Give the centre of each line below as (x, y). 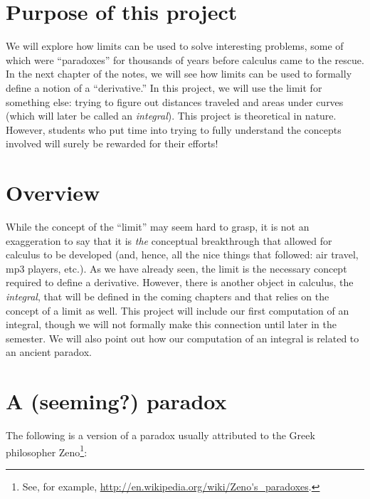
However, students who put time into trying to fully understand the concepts (174, 129)
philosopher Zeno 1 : (47, 451)
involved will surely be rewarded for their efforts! (112, 143)
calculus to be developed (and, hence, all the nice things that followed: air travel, (182, 254)
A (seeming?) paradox (116, 401)
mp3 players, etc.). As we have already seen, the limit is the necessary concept (176, 268)
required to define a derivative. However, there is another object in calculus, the (180, 282)
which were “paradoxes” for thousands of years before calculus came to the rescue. (185, 59)
